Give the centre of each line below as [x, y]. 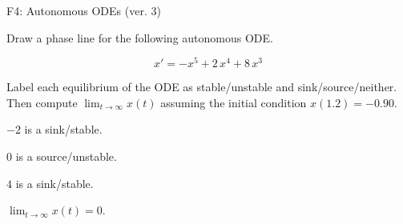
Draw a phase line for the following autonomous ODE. [140, 37]
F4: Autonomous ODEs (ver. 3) [84, 10]
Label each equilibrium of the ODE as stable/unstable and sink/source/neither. [202, 87]
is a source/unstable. [66, 156]
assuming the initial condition [234, 102]
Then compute [42, 102]
